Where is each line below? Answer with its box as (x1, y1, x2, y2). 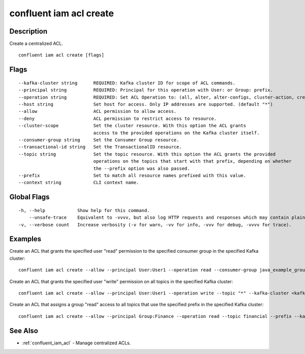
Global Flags (9, 193, 50, 201)
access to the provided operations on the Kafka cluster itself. (93, 130, 260, 136)
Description (9, 27, 48, 36)
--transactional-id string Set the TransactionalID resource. (18, 144, 182, 150)
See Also (9, 326, 38, 335)
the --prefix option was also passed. (93, 165, 190, 171)
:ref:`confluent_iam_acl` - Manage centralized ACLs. (22, 340, 131, 346)
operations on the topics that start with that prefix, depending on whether (93, 158, 292, 164)
